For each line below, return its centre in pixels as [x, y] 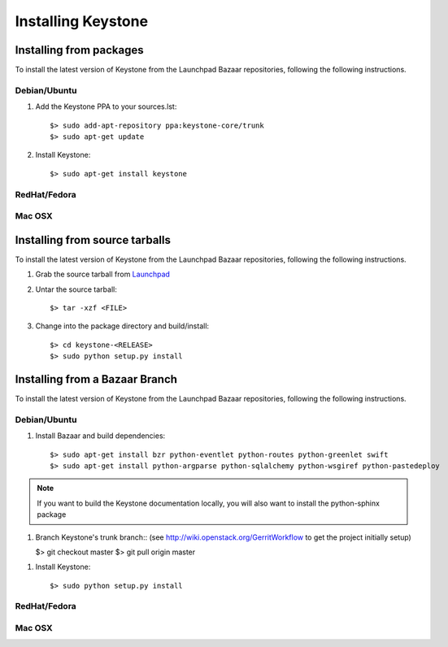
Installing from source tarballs [93, 240]
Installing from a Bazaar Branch [96, 379]
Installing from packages [79, 50]
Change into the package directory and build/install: [122, 326]
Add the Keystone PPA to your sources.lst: [106, 106]
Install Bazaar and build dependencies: [100, 436]
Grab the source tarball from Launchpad [103, 274]
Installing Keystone [82, 21]
